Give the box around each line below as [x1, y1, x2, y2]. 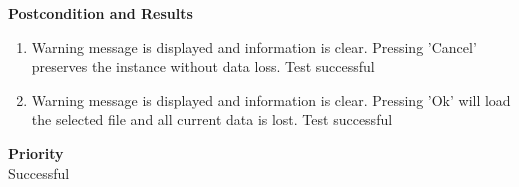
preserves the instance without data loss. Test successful [31, 56, 375, 77]
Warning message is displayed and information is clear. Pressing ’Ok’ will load [31, 89, 511, 110]
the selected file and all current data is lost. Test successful [31, 109, 393, 130]
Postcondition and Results [8, 3, 193, 23]
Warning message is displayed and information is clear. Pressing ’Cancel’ [31, 36, 477, 57]
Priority [8, 142, 64, 163]
